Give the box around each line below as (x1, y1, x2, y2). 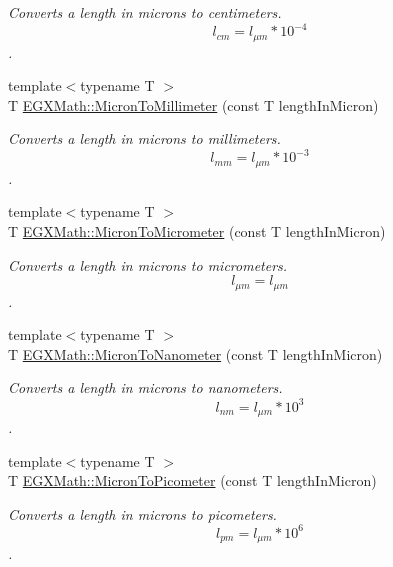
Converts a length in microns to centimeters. (8, 2, 282, 22)
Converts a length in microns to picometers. (8, 503, 277, 524)
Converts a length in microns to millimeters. (8, 128, 281, 149)
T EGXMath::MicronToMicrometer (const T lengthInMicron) (8, 221, 386, 242)
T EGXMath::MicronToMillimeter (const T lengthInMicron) (8, 94, 379, 115)
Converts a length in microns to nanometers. (8, 377, 283, 398)
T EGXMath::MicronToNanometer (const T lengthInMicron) (8, 343, 383, 364)
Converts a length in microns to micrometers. (8, 254, 288, 275)
